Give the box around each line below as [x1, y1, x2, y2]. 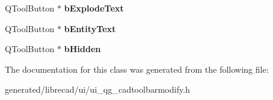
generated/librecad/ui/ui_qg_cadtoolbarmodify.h [5, 83, 190, 96]
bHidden [64, 42, 101, 55]
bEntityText [64, 22, 116, 35]
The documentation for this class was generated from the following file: [5, 62, 269, 75]
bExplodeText [64, 2, 124, 14]
